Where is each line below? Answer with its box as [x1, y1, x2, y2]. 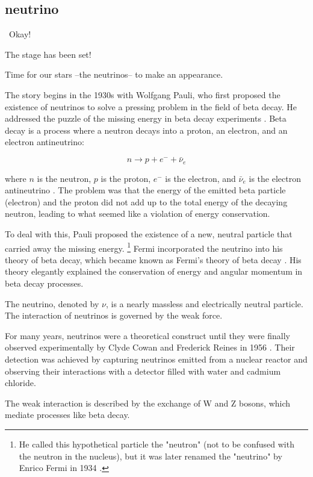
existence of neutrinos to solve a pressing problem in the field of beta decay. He [5, 100, 297, 113]
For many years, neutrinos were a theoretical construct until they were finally [5, 329, 290, 341]
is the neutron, [37, 172, 91, 184]
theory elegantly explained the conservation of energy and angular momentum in [5, 265, 303, 278]
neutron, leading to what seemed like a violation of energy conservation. [5, 207, 270, 220]
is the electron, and [165, 172, 236, 184]
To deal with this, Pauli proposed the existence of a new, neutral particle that [5, 228, 293, 240]
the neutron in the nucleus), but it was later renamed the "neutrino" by [19, 449, 282, 462]
